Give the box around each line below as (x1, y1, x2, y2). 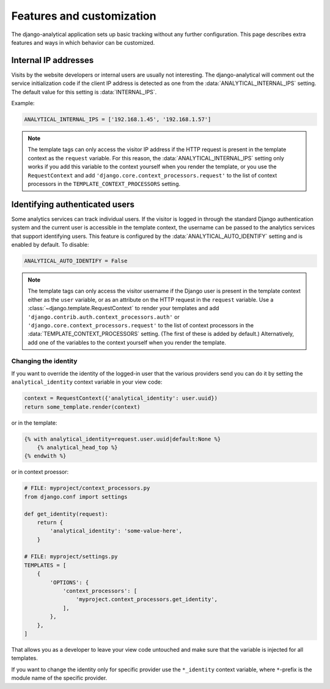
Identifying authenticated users (11, 199, 134, 209)
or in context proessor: (11, 468, 69, 475)
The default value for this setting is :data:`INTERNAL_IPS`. (11, 88, 157, 95)
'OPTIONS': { (50, 579, 89, 586)
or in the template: (11, 419, 57, 426)
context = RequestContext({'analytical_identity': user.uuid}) (24, 395, 218, 402)
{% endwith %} (24, 453, 67, 460)
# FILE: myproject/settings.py (24, 553, 119, 560)
